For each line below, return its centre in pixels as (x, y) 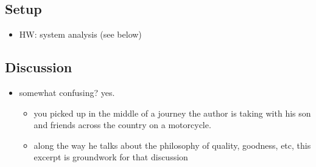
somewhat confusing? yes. (67, 92)
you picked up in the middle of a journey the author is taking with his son (172, 113)
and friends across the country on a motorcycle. (122, 125)
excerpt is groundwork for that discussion (111, 157)
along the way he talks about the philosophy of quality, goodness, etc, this (172, 145)
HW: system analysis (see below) (80, 34)
